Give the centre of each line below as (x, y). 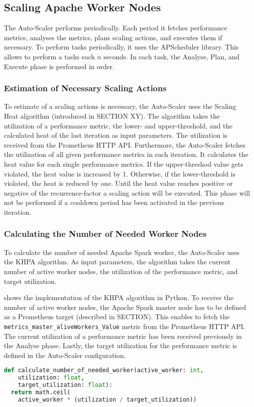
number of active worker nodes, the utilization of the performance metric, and (121, 271)
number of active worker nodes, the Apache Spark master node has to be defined (125, 307)
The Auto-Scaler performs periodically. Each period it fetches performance (116, 28)
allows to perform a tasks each (49, 56)
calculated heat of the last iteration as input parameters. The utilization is (116, 135)
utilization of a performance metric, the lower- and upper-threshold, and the (118, 125)
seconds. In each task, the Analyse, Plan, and (172, 56)
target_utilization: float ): (65, 385)
